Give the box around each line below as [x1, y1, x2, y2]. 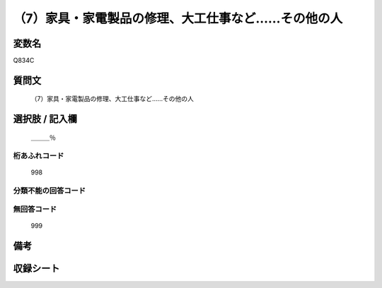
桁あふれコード [13, 150, 64, 160]
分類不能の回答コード [13, 186, 86, 196]
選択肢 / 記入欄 [13, 113, 78, 125]
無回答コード [13, 205, 57, 215]
